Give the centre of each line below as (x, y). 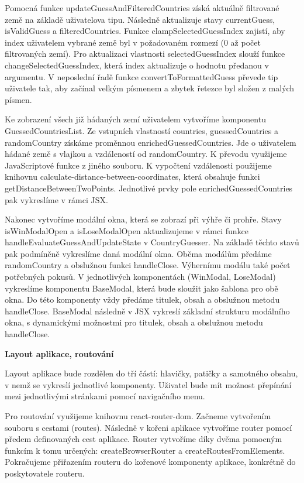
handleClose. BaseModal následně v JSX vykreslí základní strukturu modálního (147, 311)
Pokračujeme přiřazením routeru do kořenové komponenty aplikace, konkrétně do (150, 462)
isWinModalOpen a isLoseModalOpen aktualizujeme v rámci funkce (127, 230)
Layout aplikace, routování (59, 353)
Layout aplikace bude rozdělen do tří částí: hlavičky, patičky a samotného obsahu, (151, 373)
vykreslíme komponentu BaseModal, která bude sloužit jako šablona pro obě (141, 288)
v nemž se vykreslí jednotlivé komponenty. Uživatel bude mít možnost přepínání (148, 384)
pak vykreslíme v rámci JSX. (56, 199)
